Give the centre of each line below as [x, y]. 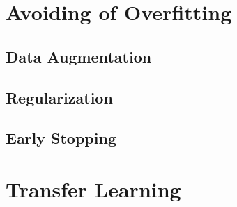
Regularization [59, 97]
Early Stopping [61, 138]
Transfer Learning [93, 189]
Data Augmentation [79, 56]
